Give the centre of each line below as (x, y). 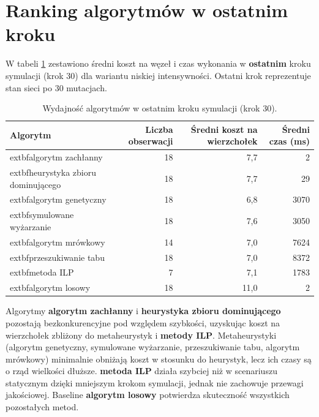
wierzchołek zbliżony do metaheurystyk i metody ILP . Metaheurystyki (141, 335)
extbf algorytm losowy (50, 287)
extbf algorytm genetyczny (58, 199)
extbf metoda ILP (42, 272)
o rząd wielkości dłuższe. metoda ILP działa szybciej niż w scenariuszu (141, 371)
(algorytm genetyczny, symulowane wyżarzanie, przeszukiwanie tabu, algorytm (153, 347)
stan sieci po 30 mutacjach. (56, 87)
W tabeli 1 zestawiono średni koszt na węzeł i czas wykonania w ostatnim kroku (158, 63)
